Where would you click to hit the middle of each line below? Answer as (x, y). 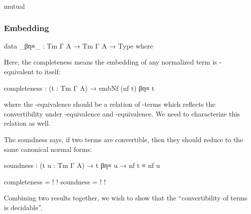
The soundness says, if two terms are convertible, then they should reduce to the (124, 139)
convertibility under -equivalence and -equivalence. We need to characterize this (122, 113)
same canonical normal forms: (48, 149)
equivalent (19, 71)
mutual (15, 6)
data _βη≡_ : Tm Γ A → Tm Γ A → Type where (78, 45)
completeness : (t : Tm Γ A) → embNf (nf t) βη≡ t (79, 88)
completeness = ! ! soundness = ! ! (55, 181)
